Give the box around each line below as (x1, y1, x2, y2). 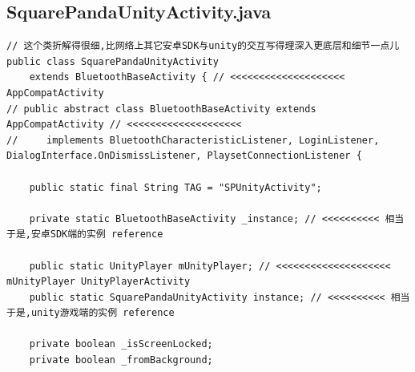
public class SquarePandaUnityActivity (6, 55, 219, 67)
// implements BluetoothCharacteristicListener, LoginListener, (6, 134, 380, 146)
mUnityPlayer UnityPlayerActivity (6, 276, 191, 288)
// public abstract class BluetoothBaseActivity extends (6, 103, 316, 115)
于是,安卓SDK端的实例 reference (6, 228, 163, 241)
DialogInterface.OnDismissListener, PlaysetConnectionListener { (6, 150, 362, 162)
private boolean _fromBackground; (29, 354, 213, 366)
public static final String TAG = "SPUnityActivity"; (29, 181, 322, 193)
